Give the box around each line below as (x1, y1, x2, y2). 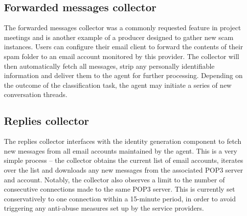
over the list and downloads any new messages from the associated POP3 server (4, 164, 243, 175)
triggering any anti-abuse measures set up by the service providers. (4, 203, 204, 213)
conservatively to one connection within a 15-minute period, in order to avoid (4, 193, 236, 203)
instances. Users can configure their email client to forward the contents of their (4, 41, 243, 52)
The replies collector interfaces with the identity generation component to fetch (4, 136, 242, 146)
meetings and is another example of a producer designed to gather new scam (4, 32, 234, 42)
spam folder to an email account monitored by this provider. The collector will (4, 51, 240, 61)
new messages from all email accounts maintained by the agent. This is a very (4, 145, 237, 156)
